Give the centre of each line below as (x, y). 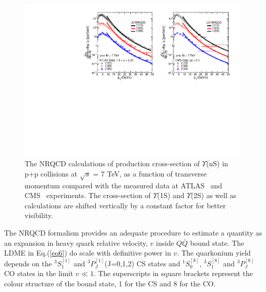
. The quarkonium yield (214, 253)
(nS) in (217, 163)
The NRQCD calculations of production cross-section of (112, 163)
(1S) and (171, 195)
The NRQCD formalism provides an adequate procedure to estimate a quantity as (133, 232)
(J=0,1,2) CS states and (142, 263)
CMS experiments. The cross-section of (88, 195)
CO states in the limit (39, 273)
